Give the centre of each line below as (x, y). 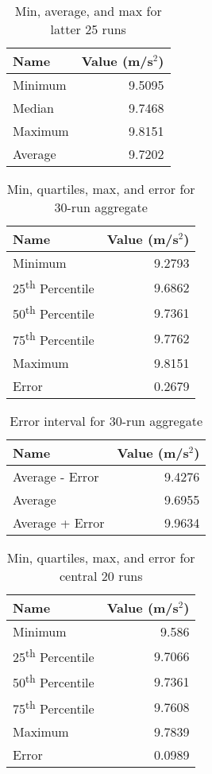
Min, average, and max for (88, 11)
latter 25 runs (88, 29)
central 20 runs (101, 575)
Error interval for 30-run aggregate (106, 420)
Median (34, 108)
